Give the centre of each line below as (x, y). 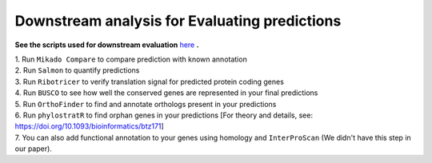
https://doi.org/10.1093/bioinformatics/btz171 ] (89, 126)
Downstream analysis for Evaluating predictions (178, 21)
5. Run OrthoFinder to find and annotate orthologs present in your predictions (146, 104)
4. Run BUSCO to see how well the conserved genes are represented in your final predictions (166, 93)
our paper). (33, 149)
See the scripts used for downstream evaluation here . (107, 45)
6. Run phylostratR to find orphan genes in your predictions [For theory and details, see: (164, 115)
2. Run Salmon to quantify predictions (77, 70)
